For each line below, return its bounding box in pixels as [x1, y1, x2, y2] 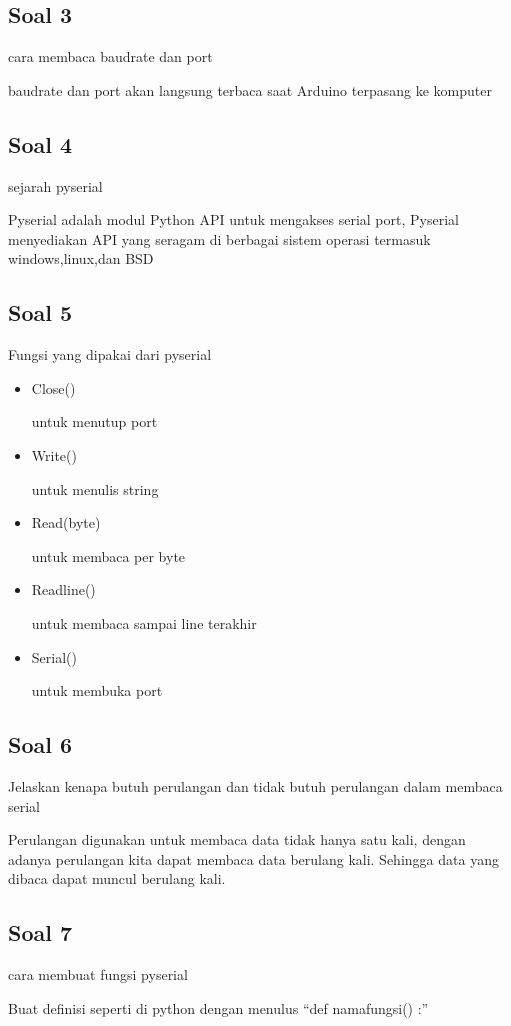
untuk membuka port [31, 680, 163, 701]
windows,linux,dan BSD [8, 248, 154, 269]
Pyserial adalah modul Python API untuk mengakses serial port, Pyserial [8, 209, 459, 230]
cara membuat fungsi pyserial [8, 964, 188, 985]
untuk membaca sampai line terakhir [31, 612, 257, 633]
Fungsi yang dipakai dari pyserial [8, 344, 212, 365]
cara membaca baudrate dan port [8, 46, 213, 67]
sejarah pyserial [8, 175, 103, 196]
